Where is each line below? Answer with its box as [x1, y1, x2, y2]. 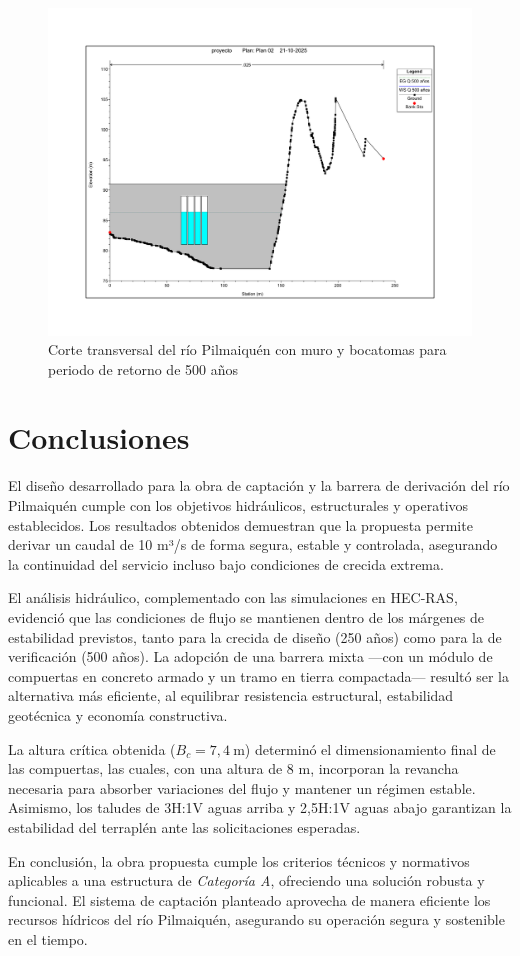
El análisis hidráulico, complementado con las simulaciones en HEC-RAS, [8, 587, 458, 608]
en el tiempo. [8, 928, 88, 949]
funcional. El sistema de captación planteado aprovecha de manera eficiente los [8, 889, 491, 910]
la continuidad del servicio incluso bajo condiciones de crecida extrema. [8, 553, 444, 574]
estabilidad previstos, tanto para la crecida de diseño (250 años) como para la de [8, 626, 502, 647]
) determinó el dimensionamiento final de [244, 738, 496, 759]
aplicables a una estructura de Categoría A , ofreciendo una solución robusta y [8, 870, 485, 891]
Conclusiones [8, 417, 190, 458]
